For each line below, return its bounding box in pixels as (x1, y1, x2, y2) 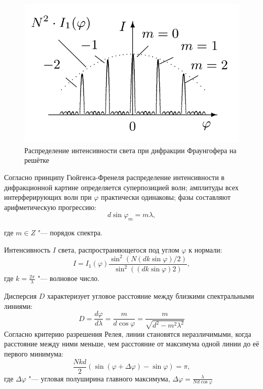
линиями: (4, 300, 33, 311)
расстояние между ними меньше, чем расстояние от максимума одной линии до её (4, 338, 259, 349)
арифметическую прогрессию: (4, 201, 97, 212)
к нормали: (189, 244, 222, 255)
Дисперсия (4, 291, 37, 301)
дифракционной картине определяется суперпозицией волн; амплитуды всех (4, 182, 239, 192)
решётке (24, 155, 49, 165)
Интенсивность (4, 244, 51, 255)
